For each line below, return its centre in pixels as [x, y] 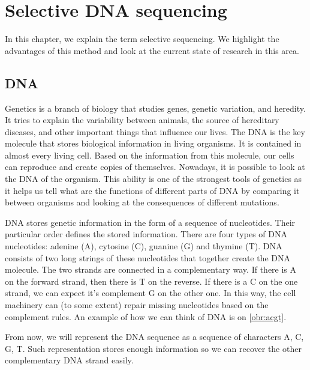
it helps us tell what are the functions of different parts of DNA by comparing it [152, 190]
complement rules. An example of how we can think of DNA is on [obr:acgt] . [146, 316]
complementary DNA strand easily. [69, 360]
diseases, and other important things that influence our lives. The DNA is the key [155, 131]
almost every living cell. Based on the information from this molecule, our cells [150, 155]
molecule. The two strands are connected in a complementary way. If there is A [151, 269]
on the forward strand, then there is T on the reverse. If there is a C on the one [151, 281]
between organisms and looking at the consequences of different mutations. [142, 202]
